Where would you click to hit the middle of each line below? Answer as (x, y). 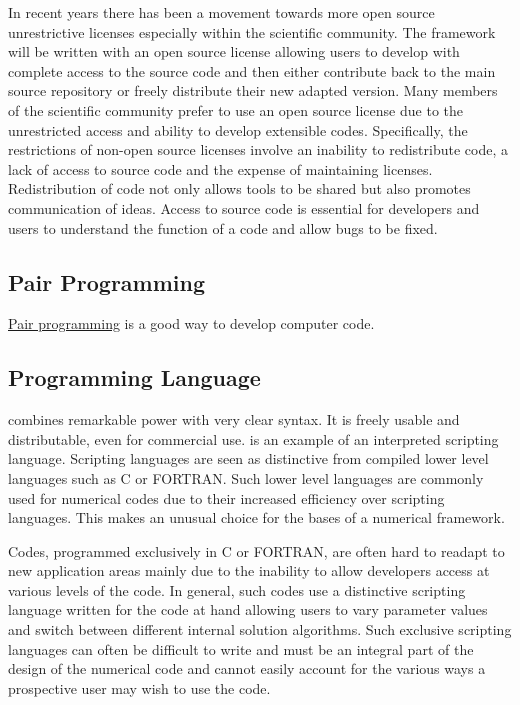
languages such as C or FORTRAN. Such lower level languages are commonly (246, 477)
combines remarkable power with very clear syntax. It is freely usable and (234, 419)
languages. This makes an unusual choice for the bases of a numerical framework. (256, 517)
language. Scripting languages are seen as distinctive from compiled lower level (248, 458)
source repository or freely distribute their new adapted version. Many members (253, 90)
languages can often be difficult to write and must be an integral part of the (241, 648)
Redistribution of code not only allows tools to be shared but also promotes (239, 188)
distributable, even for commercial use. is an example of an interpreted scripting (253, 438)
